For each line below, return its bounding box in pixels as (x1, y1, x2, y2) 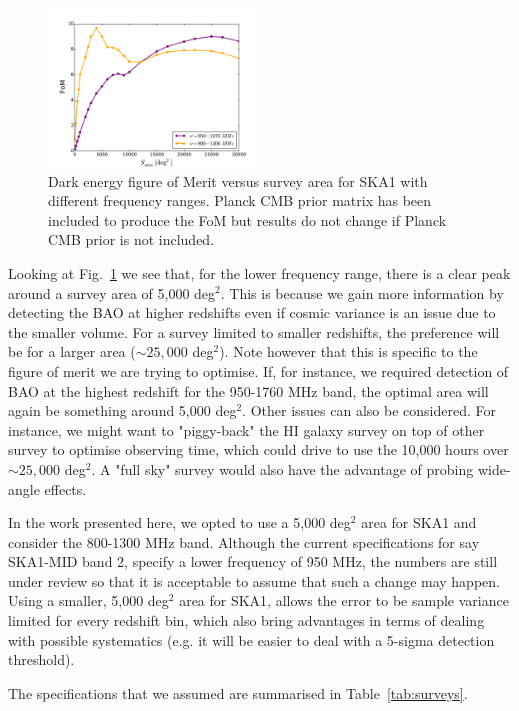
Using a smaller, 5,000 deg (8, 590, 169, 611)
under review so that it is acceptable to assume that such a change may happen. (8, 570, 500, 591)
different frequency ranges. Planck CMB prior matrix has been (48, 190, 432, 211)
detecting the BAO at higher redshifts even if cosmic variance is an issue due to (8, 302, 496, 323)
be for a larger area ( (8, 341, 136, 362)
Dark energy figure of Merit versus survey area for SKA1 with (48, 170, 428, 191)
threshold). (8, 649, 75, 670)
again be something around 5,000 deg (8, 400, 237, 421)
